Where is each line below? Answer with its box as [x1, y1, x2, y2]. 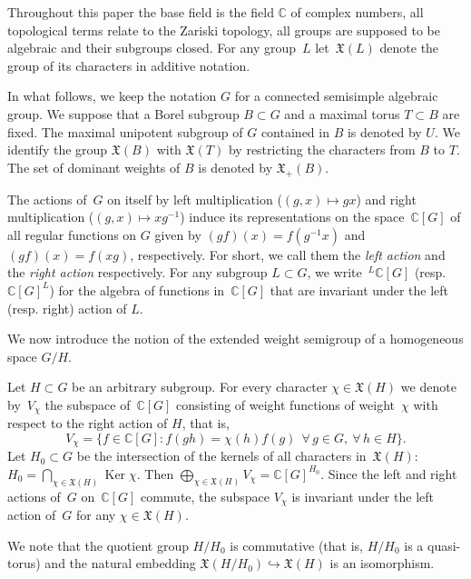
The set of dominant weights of [7, 157, 181, 176]
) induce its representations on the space [180, 207, 405, 226]
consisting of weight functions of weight [176, 394, 396, 414]
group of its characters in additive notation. [7, 55, 250, 75]
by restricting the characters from [228, 140, 416, 159]
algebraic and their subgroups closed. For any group [7, 38, 296, 57]
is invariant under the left [291, 486, 434, 505]
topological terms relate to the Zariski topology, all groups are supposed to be [7, 20, 440, 39]
